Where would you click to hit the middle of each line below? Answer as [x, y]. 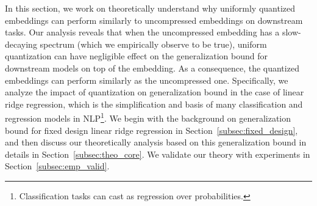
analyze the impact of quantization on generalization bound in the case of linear [155, 92]
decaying [21, 44]
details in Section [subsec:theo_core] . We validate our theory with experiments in [158, 154]
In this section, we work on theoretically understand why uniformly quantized [150, 8]
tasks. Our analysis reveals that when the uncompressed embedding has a [142, 32]
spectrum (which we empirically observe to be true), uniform [153, 44]
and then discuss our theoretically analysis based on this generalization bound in [156, 142]
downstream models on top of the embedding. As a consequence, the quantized [152, 68]
